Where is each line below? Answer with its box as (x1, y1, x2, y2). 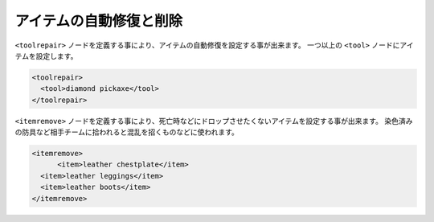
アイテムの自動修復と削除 (14, 12, 183, 30)
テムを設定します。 (14, 51, 78, 60)
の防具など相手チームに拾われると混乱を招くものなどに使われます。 (14, 127, 239, 137)
